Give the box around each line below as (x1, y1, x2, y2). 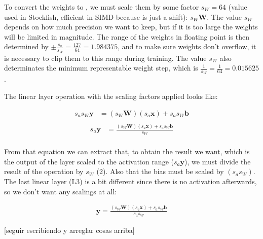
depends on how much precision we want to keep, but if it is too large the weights (4, 21, 258, 32)
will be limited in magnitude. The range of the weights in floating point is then (4, 31, 249, 42)
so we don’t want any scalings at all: (4, 186, 117, 196)
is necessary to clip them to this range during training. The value (4, 52, 207, 63)
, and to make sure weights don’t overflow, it (118, 41, 256, 52)
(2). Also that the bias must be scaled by (96, 166, 224, 177)
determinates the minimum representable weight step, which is (4, 62, 198, 73)
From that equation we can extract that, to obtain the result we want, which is (4, 146, 250, 157)
